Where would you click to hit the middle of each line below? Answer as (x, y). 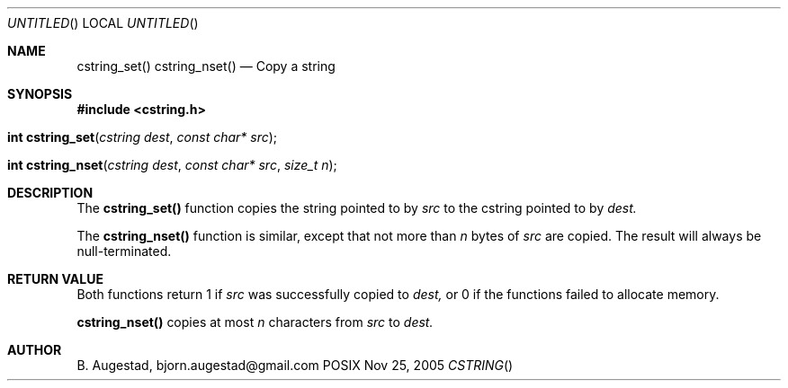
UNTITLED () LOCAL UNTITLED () (103, 23)
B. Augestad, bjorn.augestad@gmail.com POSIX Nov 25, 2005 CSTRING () (295, 365)
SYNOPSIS (40, 94)
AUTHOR (35, 350)
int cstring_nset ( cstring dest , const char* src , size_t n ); (172, 165)
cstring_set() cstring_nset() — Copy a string (206, 66)
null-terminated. (124, 251)
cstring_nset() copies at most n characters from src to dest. (255, 322)
